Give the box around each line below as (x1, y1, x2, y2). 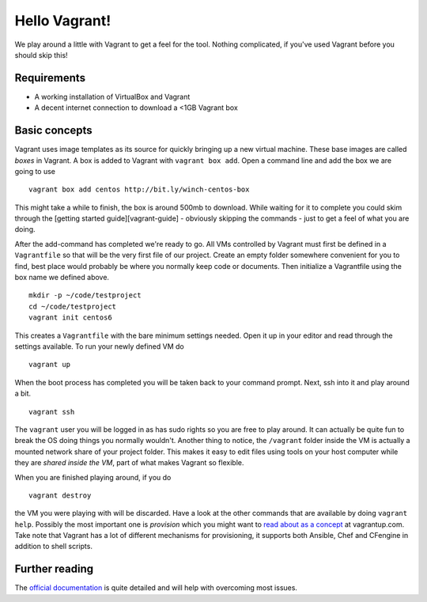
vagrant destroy (28, 490, 92, 500)
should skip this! (14, 50, 68, 59)
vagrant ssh (28, 407, 75, 416)
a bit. (14, 388, 32, 399)
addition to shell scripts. (14, 542, 93, 551)
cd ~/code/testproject (28, 301, 117, 311)
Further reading (14, 562, 94, 576)
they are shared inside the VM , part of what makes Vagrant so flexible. (14, 458, 244, 468)
